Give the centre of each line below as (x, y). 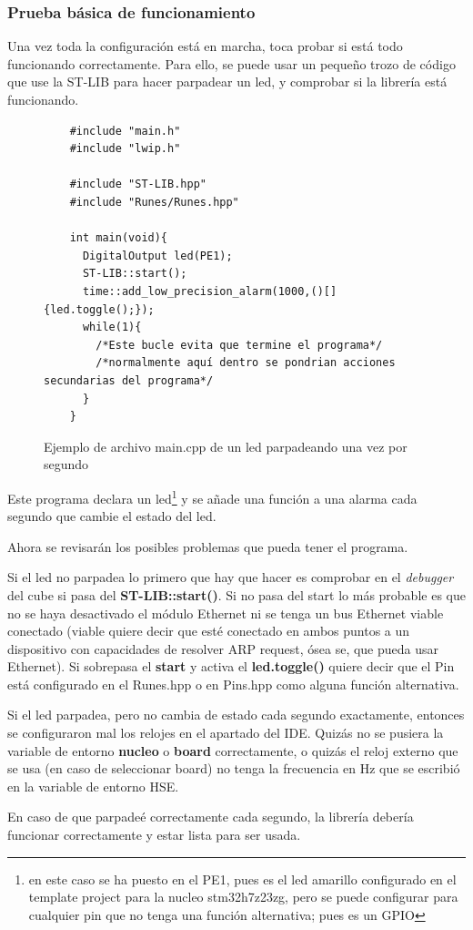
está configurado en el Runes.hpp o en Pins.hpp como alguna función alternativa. (233, 684)
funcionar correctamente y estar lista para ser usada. (154, 835)
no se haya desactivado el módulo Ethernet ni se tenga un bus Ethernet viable (226, 613)
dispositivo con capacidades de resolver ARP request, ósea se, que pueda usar (223, 648)
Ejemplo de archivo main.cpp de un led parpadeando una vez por (226, 446)
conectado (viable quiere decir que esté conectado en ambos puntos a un (209, 631)
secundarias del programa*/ (129, 380)
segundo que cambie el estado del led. (112, 516)
